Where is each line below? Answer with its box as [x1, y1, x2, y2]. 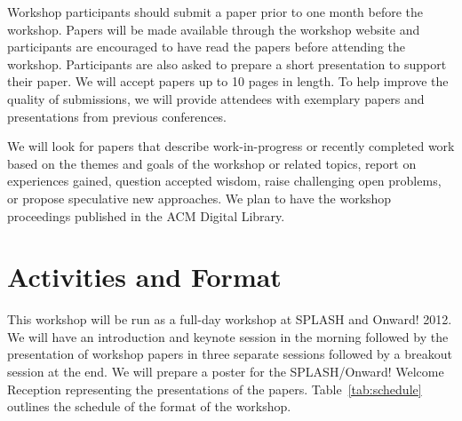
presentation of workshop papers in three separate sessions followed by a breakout [7, 345, 452, 363]
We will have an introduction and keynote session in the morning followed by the [7, 327, 449, 346]
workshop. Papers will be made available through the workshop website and [7, 20, 420, 38]
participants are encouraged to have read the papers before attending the [7, 37, 406, 56]
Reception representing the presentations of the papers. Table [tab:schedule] [7, 379, 422, 398]
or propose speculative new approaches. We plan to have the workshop [7, 188, 392, 207]
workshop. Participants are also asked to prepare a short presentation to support [7, 54, 447, 73]
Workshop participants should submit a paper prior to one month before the [7, 3, 424, 20]
